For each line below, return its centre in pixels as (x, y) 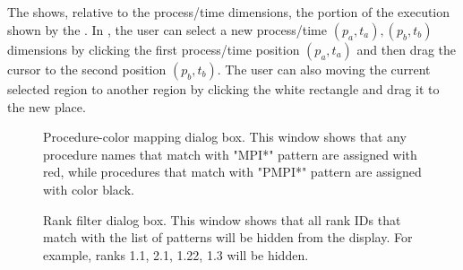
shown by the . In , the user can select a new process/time (167, 29)
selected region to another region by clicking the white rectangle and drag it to (223, 88)
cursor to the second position (87, 69)
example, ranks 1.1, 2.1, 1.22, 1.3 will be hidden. (176, 254)
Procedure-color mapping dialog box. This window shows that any (225, 137)
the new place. (47, 106)
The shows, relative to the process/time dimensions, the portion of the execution (229, 12)
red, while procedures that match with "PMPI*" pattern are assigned (232, 172)
